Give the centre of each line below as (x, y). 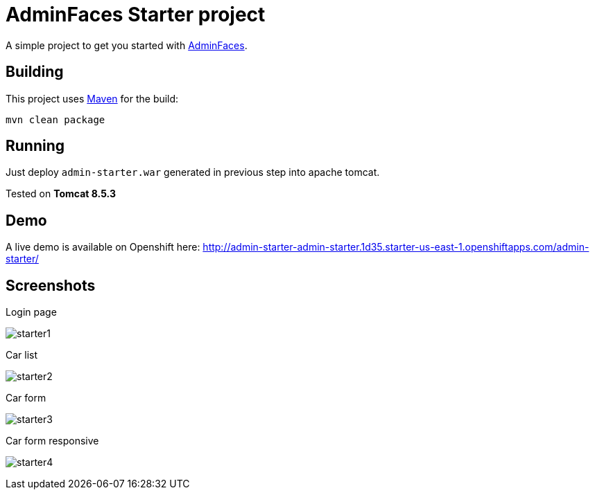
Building (35, 72)
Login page (31, 312)
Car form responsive (52, 441)
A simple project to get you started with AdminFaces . (127, 45)
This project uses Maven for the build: (92, 98)
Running (35, 146)
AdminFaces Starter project (136, 15)
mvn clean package (55, 119)
